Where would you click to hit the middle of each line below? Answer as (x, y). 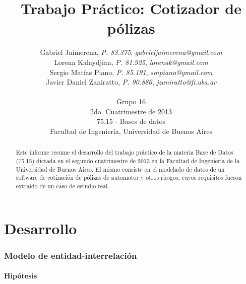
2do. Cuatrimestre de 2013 (131, 111)
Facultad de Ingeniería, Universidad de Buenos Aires (131, 131)
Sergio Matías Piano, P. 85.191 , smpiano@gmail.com (131, 72)
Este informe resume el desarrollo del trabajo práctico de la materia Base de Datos (125, 152)
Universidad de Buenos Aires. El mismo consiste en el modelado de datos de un (120, 169)
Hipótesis (21, 276)
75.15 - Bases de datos (131, 121)
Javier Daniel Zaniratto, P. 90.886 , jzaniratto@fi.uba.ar (131, 82)
